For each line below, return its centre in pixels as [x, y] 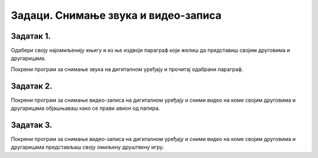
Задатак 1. [31, 36]
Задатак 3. [32, 125]
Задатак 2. [32, 86]
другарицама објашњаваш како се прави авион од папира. [85, 108]
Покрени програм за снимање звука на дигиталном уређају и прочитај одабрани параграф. [127, 69]
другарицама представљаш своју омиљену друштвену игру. [87, 147]
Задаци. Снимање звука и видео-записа [116, 15]
